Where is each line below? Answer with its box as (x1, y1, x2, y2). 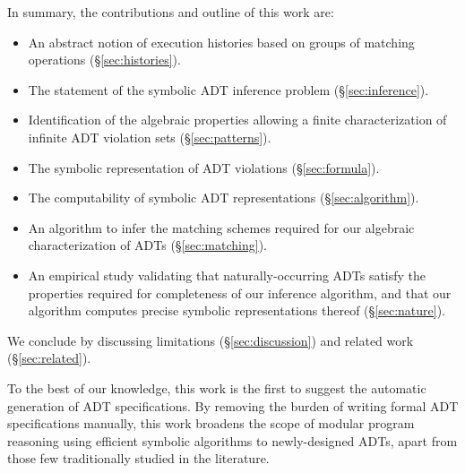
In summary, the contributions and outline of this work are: (7, 3, 334, 21)
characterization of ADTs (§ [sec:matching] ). (28, 236, 268, 254)
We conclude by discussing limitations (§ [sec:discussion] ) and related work (7, 331, 414, 349)
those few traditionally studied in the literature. (7, 449, 270, 468)
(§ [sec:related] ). (7, 348, 91, 367)
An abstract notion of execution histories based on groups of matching (28, 32, 415, 51)
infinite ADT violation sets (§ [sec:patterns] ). (28, 127, 271, 146)
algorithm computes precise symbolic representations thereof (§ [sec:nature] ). (28, 301, 445, 320)
